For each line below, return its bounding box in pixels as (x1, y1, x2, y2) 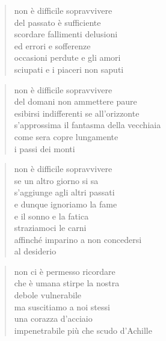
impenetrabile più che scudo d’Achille (14, 324, 152, 336)
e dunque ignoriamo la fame (14, 197, 117, 210)
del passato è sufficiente (14, 16, 101, 28)
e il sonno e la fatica (14, 209, 89, 222)
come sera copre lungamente (14, 130, 118, 143)
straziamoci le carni (14, 221, 87, 234)
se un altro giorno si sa (14, 174, 99, 186)
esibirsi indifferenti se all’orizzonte (14, 106, 140, 119)
